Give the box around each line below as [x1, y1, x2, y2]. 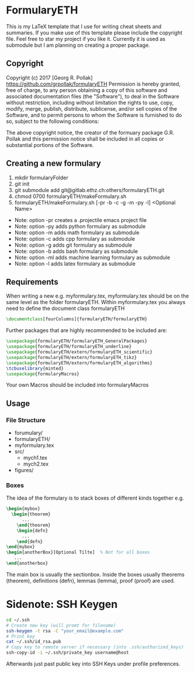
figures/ [14, 467, 34, 474]
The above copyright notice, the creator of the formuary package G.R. [6, 129, 175, 136]
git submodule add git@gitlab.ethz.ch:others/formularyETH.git [14, 186, 165, 193]
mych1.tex [23, 455, 48, 462]
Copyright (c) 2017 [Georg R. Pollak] [6, 74, 93, 81]
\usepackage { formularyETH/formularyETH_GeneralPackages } [6, 338, 148, 344]
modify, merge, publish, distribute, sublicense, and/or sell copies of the [6, 105, 177, 112]
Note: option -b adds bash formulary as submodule [14, 247, 138, 255]
